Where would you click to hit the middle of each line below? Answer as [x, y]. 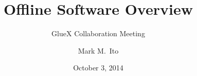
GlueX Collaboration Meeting [98, 33]
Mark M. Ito [98, 50]
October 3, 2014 [98, 68]
